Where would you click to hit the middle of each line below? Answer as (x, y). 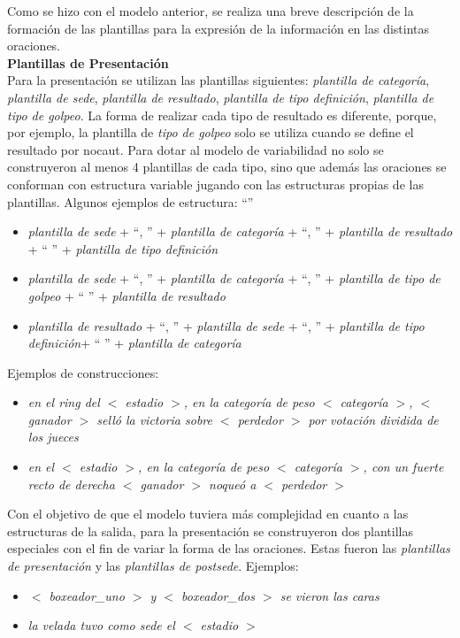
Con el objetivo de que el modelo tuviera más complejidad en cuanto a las (208, 514)
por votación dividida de (373, 419)
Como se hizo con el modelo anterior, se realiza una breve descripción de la (211, 11)
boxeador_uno (87, 595)
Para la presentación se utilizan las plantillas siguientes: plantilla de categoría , (218, 80)
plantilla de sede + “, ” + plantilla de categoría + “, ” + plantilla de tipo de (234, 278)
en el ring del (64, 402)
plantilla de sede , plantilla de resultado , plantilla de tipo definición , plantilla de (221, 97)
